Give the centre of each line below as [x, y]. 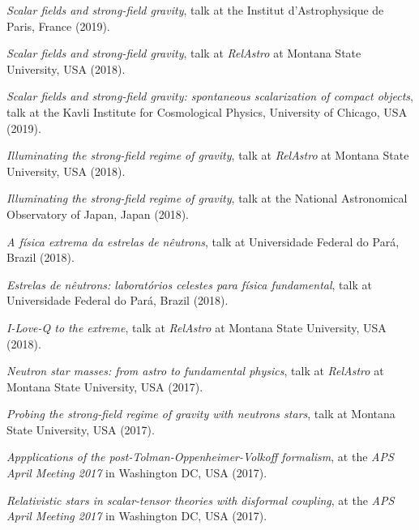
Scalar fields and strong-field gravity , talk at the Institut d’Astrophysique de [195, 10]
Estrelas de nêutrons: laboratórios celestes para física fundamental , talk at [189, 284]
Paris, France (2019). [58, 26]
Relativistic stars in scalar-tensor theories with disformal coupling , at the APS [201, 500]
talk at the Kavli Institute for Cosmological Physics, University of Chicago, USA [207, 111]
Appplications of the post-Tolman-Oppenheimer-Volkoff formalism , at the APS [200, 457]
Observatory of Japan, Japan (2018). [98, 214]
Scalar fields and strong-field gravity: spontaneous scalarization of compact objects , [210, 96]
